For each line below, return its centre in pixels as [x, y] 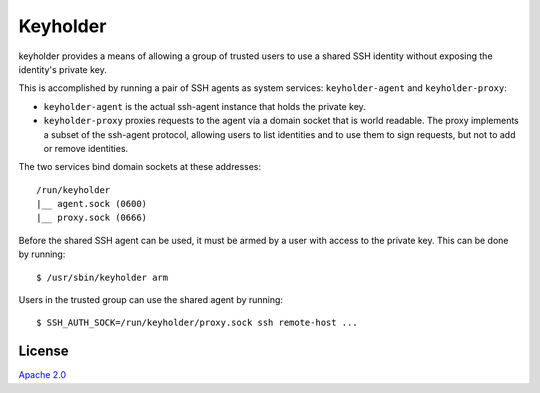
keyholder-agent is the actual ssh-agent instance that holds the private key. [205, 106]
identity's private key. [62, 69]
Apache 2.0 [42, 375]
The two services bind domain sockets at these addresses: [140, 167]
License [43, 351]
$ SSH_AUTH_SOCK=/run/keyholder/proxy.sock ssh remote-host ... [197, 323]
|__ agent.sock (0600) [92, 204]
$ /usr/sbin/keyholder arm [102, 277]
